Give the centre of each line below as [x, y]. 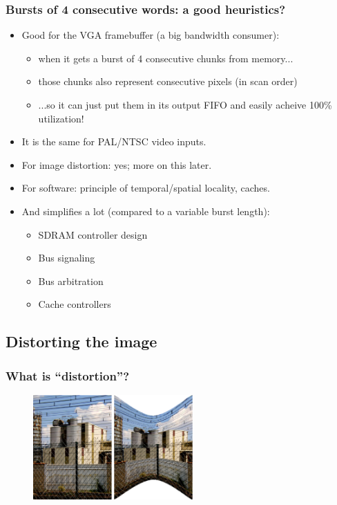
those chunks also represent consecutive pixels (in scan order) [168, 81]
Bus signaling [67, 258]
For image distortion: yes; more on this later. [117, 164]
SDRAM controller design [93, 234]
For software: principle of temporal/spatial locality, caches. [146, 188]
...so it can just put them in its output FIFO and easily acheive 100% [185, 104]
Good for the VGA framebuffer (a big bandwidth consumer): [151, 35]
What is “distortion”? [68, 375]
